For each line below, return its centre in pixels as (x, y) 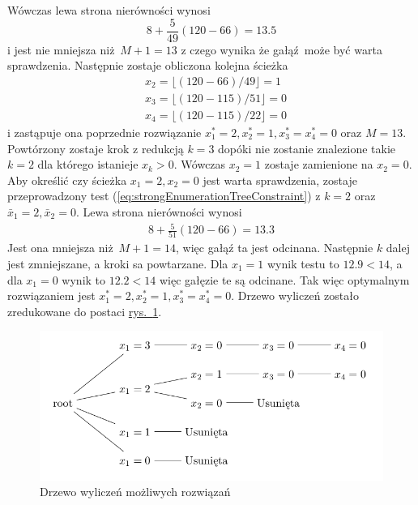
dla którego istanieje (88, 164)
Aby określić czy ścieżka (67, 180)
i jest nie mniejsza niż (61, 49)
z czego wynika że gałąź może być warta (282, 49)
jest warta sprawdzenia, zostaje (280, 180)
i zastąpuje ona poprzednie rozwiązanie (104, 132)
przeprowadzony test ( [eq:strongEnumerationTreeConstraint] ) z (164, 196)
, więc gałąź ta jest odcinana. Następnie (274, 248)
